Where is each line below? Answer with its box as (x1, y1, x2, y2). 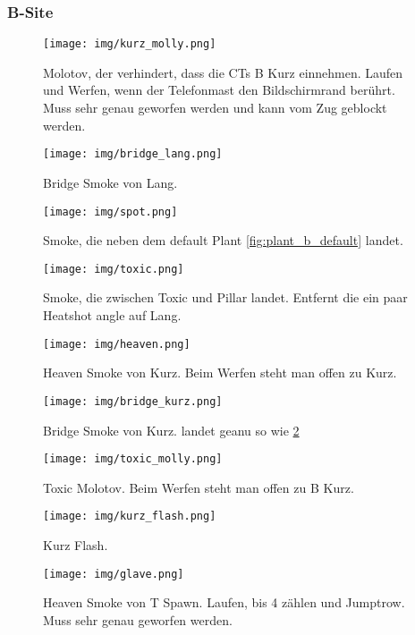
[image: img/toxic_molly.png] (43, 453, 223, 466)
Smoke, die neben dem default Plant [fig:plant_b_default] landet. (43, 231, 403, 250)
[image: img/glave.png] (43, 567, 184, 580)
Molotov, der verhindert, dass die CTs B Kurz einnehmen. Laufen (43, 63, 403, 81)
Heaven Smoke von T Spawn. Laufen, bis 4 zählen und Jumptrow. (43, 593, 405, 612)
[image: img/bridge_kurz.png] (43, 394, 223, 408)
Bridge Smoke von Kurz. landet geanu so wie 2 (43, 420, 300, 439)
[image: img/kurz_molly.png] (43, 38, 216, 51)
